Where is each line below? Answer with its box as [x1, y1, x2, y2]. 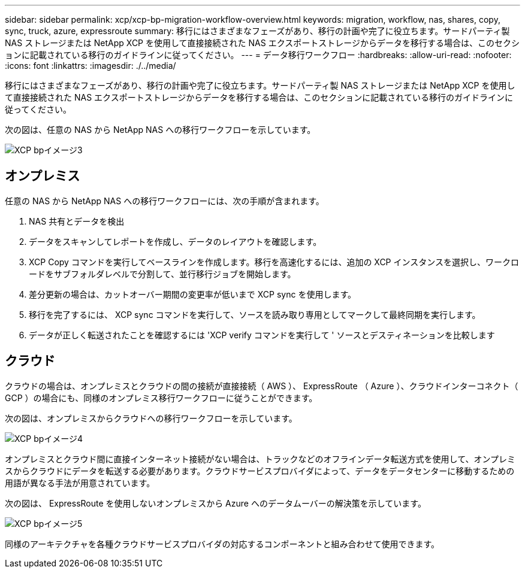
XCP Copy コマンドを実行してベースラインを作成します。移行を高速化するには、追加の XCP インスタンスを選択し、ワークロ [29, 256, 519, 267]
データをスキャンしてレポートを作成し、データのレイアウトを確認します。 [29, 236, 322, 247]
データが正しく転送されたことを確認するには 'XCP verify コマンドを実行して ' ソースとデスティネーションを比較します [29, 329, 495, 340]
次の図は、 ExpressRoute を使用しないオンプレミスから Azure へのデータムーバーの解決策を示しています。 [5, 498, 426, 508]
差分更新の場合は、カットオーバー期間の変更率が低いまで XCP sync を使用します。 [29, 289, 357, 299]
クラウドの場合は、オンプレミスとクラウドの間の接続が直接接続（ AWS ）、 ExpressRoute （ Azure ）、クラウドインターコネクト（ [5, 380, 518, 391]
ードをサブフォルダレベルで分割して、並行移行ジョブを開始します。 [29, 268, 296, 279]
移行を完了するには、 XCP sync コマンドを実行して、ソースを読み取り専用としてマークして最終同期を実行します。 [29, 309, 481, 320]
